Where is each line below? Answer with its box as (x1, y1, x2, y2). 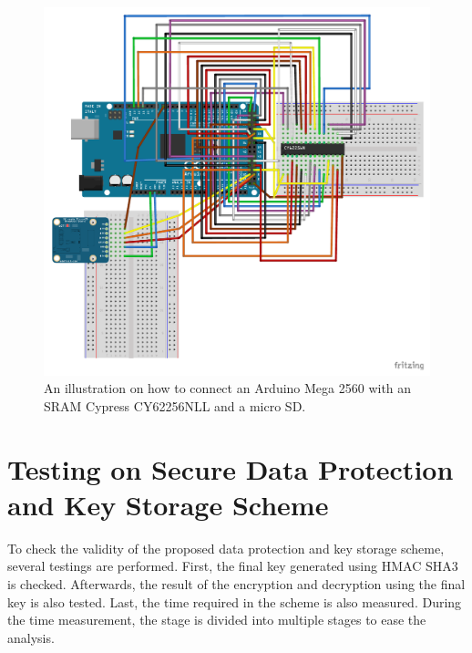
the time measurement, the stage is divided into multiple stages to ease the (7, 610, 426, 629)
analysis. (7, 627, 55, 647)
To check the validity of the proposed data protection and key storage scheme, (7, 538, 445, 557)
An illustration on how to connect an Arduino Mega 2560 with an (44, 378, 412, 398)
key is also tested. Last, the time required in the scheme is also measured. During (7, 592, 462, 611)
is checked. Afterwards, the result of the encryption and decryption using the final (7, 574, 466, 593)
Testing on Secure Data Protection (7, 450, 454, 487)
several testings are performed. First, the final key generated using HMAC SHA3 (7, 556, 458, 575)
